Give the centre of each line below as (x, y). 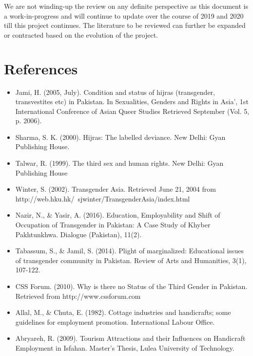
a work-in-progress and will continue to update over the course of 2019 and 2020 (124, 15)
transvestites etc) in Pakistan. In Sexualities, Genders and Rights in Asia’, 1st (132, 101)
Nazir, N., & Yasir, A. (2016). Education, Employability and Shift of (118, 215)
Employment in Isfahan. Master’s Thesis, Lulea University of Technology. (125, 347)
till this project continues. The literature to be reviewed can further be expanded (125, 25)
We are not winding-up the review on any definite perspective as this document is (126, 6)
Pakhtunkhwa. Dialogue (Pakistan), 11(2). (78, 234)
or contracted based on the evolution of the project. (81, 34)
